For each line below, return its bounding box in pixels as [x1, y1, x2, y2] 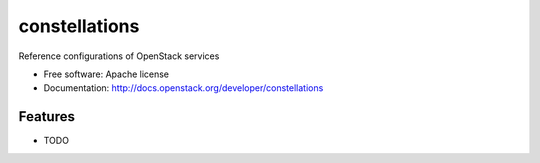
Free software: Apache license [43, 68, 170, 80]
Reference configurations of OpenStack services [18, 50, 220, 62]
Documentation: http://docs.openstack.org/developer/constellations [43, 82, 324, 94]
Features [18, 108, 75, 125]
